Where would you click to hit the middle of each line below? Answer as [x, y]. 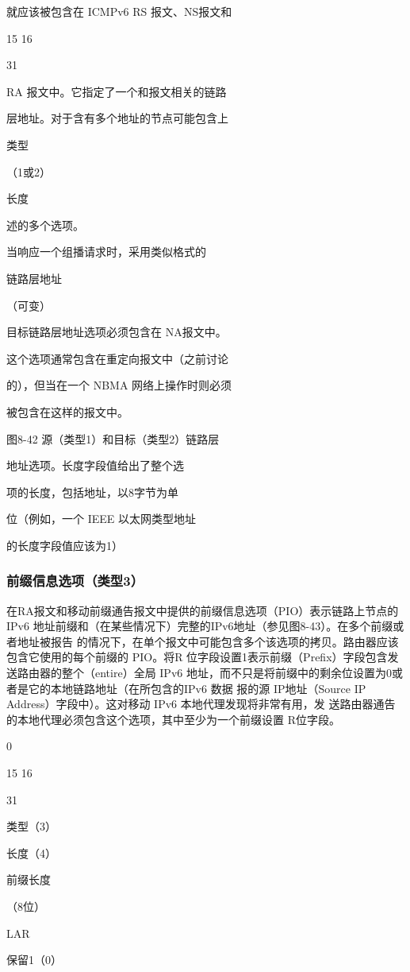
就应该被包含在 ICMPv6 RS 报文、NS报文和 [119, 11]
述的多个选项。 [45, 225]
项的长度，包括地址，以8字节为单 [92, 492]
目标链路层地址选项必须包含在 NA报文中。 [117, 332]
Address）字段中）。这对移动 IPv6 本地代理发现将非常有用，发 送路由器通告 [201, 704]
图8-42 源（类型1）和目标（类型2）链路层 [113, 438]
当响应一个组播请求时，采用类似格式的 [106, 252]
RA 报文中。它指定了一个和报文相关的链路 [117, 91]
